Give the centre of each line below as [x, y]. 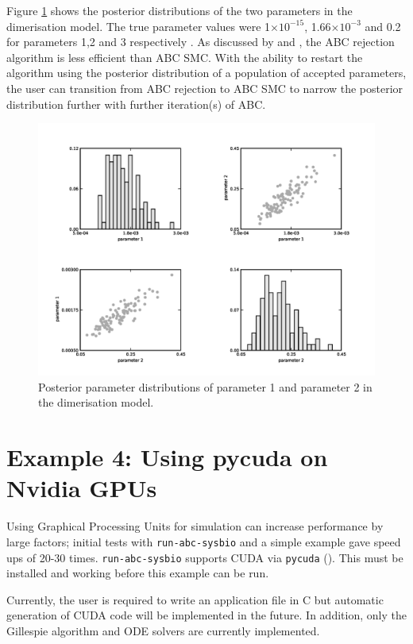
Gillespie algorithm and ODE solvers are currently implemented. [163, 630]
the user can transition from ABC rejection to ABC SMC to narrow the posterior [205, 88]
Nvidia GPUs [82, 488]
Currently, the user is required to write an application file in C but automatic [195, 599]
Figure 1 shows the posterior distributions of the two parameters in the [179, 10]
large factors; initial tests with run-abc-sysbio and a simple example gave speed [204, 541]
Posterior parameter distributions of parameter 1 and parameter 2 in [205, 386]
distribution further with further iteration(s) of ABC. [136, 104]
